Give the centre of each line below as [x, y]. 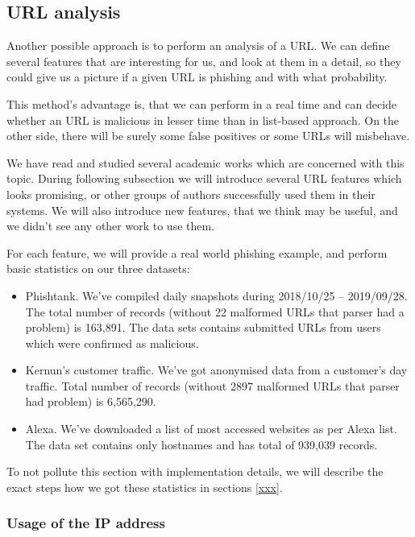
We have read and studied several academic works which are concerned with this [205, 162]
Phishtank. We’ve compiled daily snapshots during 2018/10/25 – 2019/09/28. [216, 295]
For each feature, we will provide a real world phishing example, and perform [197, 252]
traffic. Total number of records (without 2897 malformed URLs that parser [212, 385]
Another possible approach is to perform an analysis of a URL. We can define [198, 45]
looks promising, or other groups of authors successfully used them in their [191, 194]
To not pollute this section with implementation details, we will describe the [195, 471]
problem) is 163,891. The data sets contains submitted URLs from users [203, 327]
